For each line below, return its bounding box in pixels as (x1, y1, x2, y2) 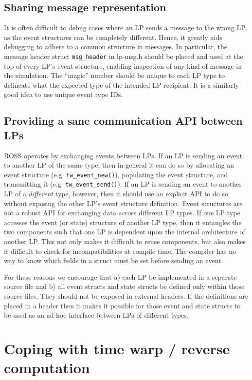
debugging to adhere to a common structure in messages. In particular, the (4, 41, 227, 52)
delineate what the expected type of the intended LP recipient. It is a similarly (4, 79, 239, 90)
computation (4, 358, 90, 378)
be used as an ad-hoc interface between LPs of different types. (4, 310, 189, 320)
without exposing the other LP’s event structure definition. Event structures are (4, 198, 243, 208)
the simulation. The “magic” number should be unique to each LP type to (4, 70, 225, 80)
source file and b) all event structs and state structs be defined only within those (4, 281, 245, 291)
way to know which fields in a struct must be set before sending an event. (4, 255, 223, 266)
